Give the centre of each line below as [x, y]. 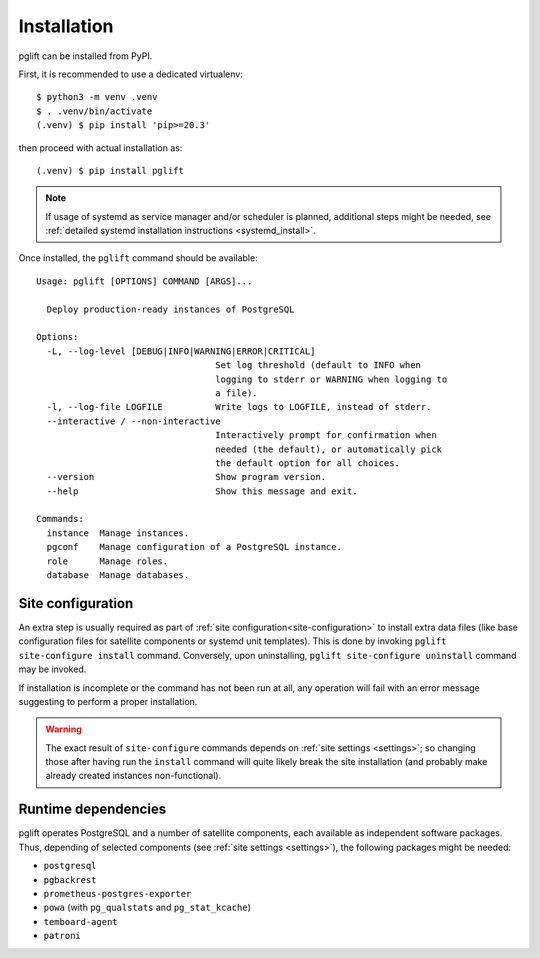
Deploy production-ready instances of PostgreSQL [170, 309]
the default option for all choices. [307, 463]
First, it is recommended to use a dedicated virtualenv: [131, 74]
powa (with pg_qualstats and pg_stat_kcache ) [147, 907]
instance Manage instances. [118, 533]
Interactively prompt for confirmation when [326, 435]
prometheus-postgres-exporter [117, 893]
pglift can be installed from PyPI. [85, 56]
